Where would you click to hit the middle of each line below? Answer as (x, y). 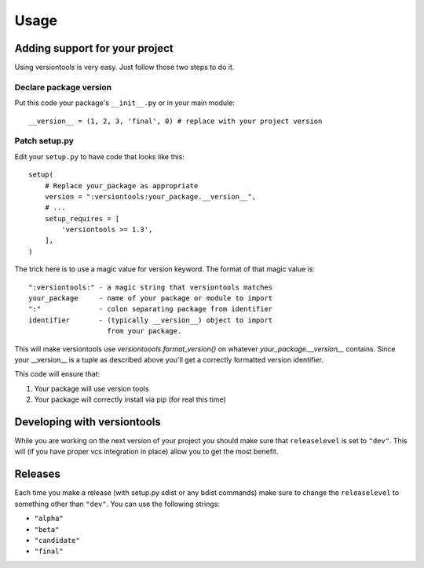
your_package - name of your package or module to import (151, 299)
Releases (37, 474)
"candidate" (57, 540)
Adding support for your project (94, 48)
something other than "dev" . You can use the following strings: (117, 504)
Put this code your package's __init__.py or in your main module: (125, 103)
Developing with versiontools (88, 422)
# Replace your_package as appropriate (121, 186)
